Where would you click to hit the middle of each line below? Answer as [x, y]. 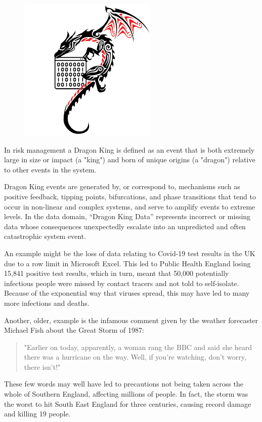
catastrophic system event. [45, 236]
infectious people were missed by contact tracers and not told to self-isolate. [122, 283]
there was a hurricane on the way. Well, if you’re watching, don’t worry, [135, 357]
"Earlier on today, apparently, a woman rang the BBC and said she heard [138, 347]
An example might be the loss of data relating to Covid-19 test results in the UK [130, 253]
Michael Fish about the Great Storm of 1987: [74, 330]
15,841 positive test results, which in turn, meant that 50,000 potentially [117, 273]
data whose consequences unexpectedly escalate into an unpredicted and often [125, 226]
